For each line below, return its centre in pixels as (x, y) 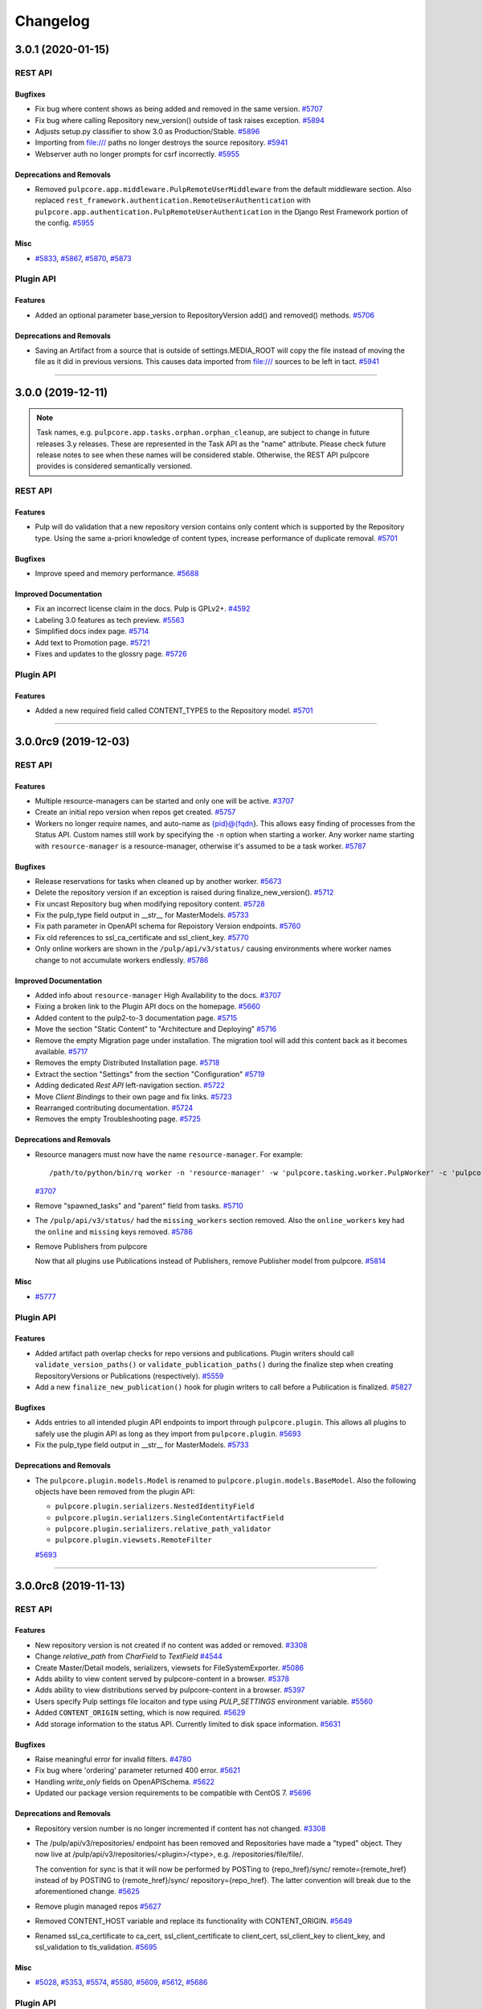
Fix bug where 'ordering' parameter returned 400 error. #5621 (138, 1770)
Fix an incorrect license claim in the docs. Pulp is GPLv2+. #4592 (143, 609)
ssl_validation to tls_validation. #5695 (96, 1947)
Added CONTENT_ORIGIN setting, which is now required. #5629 (140, 1712)
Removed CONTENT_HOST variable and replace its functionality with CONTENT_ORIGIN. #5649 (194, 1921)
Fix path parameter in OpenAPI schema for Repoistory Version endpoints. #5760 (168, 926)
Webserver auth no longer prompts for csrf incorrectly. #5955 (137, 153)
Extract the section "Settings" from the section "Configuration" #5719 (150, 1074)
